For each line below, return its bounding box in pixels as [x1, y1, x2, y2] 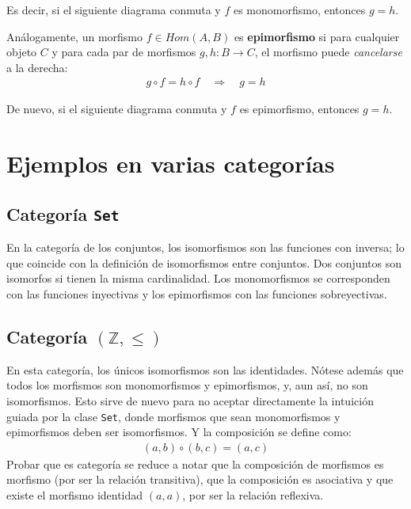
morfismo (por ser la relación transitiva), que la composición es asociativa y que [6, 471, 394, 488]
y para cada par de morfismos [51, 44, 196, 60]
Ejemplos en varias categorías [6, 147, 335, 180]
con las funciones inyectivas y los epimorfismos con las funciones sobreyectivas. [6, 285, 387, 302]
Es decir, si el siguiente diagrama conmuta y [6, 2, 221, 17]
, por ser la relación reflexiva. [182, 486, 324, 503]
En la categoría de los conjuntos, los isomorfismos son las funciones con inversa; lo [6, 239, 405, 256]
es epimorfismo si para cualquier [234, 28, 400, 44]
